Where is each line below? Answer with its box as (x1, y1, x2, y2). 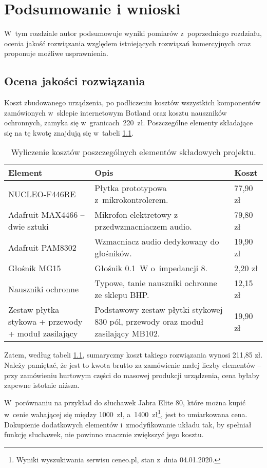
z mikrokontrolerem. (94, 194, 168, 206)
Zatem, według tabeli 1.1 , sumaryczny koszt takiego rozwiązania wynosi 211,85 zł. (4, 349, 263, 360)
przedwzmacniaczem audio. (94, 220, 192, 233)
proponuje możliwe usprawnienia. (4, 48, 108, 59)
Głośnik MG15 (8, 262, 61, 274)
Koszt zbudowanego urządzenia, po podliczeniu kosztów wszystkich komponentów (4, 97, 261, 108)
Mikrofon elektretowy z (94, 209, 178, 221)
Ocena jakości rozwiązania (4, 73, 145, 89)
